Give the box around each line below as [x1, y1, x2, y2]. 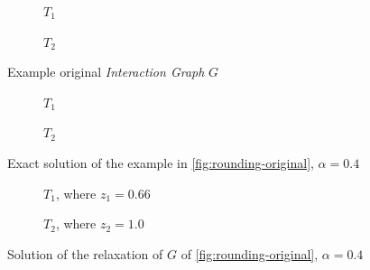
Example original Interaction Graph [7, 62, 205, 81]
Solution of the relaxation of [7, 244, 163, 263]
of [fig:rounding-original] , [180, 244, 319, 263]
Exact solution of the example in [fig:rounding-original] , [7, 153, 314, 172]
